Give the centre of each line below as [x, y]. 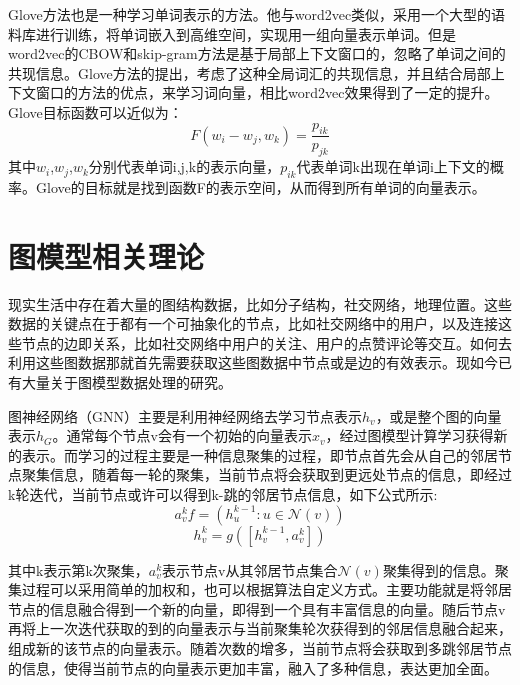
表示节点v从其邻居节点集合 [250, 569]
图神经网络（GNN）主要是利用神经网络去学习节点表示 [185, 415]
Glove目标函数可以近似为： [95, 111]
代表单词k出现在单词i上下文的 [393, 166]
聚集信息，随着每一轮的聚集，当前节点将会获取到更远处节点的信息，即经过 [266, 474]
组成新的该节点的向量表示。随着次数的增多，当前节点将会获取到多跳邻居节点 [260, 648]
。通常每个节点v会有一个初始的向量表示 [182, 435]
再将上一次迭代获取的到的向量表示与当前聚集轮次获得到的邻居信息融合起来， [260, 628]
